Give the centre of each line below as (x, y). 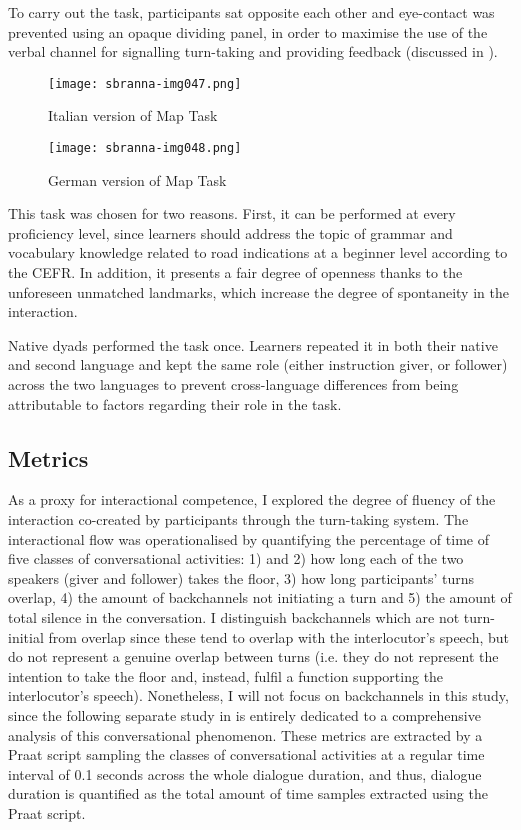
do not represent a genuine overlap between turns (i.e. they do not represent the (253, 656)
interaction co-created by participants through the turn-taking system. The (238, 519)
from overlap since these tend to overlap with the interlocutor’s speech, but (279, 636)
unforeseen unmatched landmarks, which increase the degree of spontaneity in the (258, 291)
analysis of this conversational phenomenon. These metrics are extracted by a (245, 734)
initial (26, 636)
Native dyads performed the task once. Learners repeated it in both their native (253, 344)
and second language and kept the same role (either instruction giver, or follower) (258, 364)
